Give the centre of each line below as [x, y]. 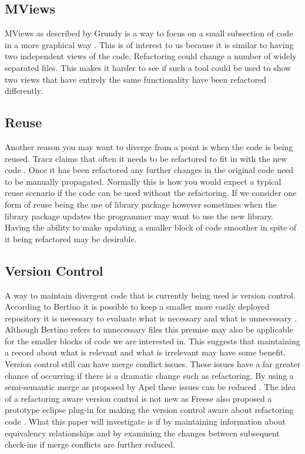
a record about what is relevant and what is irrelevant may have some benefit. [145, 352]
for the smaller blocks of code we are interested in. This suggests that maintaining [152, 340]
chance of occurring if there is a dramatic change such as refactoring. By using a [149, 375]
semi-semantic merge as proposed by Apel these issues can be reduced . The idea [150, 387]
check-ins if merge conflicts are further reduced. [90, 444]
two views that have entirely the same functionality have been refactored [136, 79]
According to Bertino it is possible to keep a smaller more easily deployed [137, 306]
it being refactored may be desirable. [71, 238]
